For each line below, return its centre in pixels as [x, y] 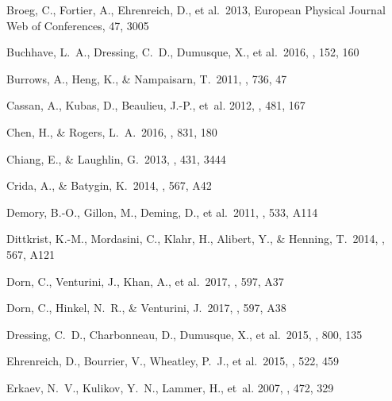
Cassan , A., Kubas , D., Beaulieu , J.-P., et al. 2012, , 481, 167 [156, 105]
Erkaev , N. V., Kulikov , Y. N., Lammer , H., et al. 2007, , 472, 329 [170, 387]
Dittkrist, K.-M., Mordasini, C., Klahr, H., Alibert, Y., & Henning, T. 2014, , [196, 239]
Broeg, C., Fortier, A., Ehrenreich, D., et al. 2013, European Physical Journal [196, 10]
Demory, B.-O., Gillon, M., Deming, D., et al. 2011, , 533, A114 [162, 212]
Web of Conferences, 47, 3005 [78, 25]
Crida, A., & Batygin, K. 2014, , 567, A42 [109, 185]
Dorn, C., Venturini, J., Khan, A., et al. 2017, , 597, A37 [145, 281]
